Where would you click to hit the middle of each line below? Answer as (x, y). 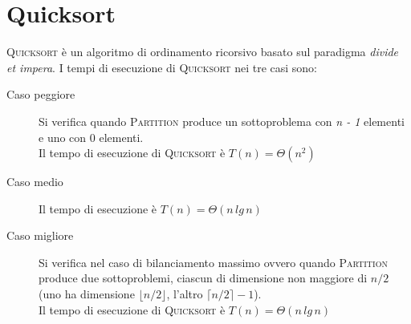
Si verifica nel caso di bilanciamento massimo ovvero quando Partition (213, 262)
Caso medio (35, 182)
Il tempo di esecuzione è (98, 208)
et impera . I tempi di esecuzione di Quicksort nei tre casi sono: (162, 67)
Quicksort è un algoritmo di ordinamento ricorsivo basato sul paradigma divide (203, 52)
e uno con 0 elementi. (91, 137)
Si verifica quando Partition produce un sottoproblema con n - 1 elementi (222, 121)
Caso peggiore (41, 94)
